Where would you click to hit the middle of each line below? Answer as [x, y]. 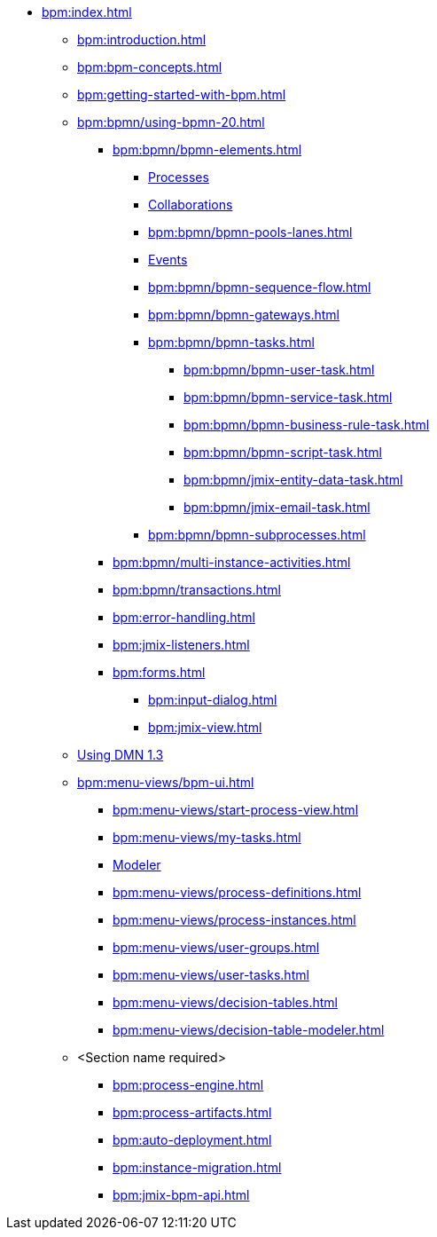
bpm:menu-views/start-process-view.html [236, 810]
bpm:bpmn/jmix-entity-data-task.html [293, 480]
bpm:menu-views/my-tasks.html [207, 837]
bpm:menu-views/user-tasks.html [211, 975]
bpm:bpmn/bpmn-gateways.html [244, 315]
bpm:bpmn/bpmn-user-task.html [279, 370]
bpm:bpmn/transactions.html [197, 590]
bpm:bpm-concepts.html [150, 67]
